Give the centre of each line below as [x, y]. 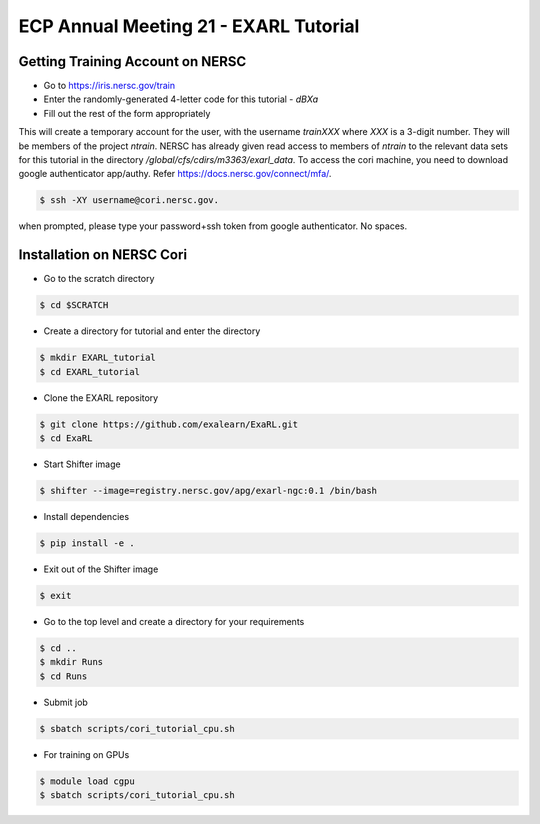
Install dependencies [86, 516]
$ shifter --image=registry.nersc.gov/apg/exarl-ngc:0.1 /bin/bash [208, 490]
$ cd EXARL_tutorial [89, 371]
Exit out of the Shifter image [101, 569]
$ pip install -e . [87, 543]
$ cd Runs [63, 676]
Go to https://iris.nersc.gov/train [109, 86]
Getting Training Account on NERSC [132, 61]
